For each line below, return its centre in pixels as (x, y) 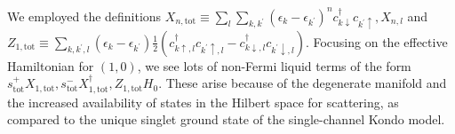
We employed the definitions (84, 16)
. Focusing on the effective (376, 41)
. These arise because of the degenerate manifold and (303, 83)
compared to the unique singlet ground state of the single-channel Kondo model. (226, 119)
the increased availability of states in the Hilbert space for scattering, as (203, 102)
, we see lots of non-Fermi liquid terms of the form (274, 65)
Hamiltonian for (51, 65)
